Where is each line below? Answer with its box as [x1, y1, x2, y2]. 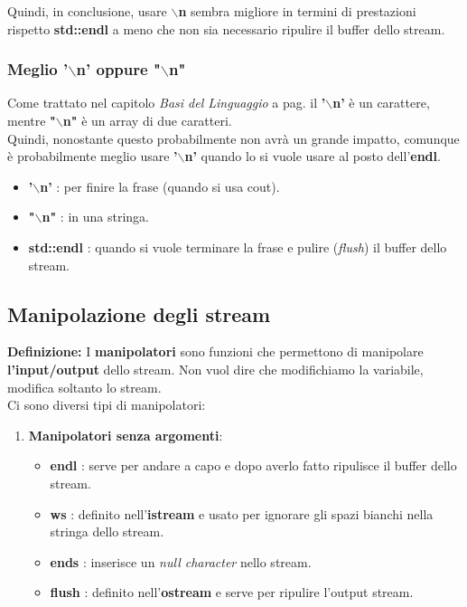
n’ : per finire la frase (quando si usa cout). [40, 176, 280, 195]
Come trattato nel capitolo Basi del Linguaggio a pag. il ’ [7, 93, 326, 112]
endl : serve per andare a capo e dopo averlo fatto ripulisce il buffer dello [50, 456, 457, 475]
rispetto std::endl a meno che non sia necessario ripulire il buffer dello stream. [7, 19, 445, 38]
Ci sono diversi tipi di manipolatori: [7, 395, 206, 414]
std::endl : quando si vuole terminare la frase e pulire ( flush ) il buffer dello [28, 237, 447, 256]
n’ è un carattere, [332, 93, 430, 112]
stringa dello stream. [50, 522, 164, 541]
